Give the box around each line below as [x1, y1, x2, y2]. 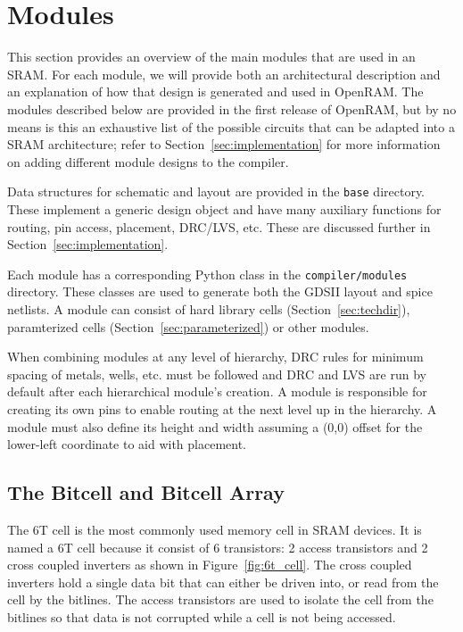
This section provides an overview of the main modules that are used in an [7, 47, 416, 66]
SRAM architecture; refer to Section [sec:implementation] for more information [7, 135, 441, 154]
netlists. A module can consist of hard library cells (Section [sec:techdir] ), [7, 299, 410, 318]
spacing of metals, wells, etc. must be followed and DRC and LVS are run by [7, 364, 426, 383]
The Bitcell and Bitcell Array [7, 478, 285, 506]
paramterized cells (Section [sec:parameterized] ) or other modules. [7, 317, 369, 336]
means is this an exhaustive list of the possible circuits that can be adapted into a [7, 117, 455, 136]
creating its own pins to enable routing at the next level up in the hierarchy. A [7, 399, 437, 418]
